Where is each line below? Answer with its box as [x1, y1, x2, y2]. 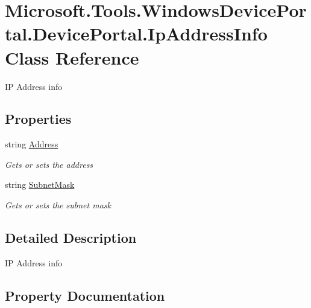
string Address [5, 138, 58, 150]
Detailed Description [5, 228, 137, 247]
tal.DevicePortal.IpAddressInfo [5, 21, 268, 46]
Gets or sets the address [5, 158, 93, 170]
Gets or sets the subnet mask [5, 199, 111, 211]
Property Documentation [5, 286, 165, 304]
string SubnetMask [5, 178, 75, 191]
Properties [5, 109, 72, 128]
